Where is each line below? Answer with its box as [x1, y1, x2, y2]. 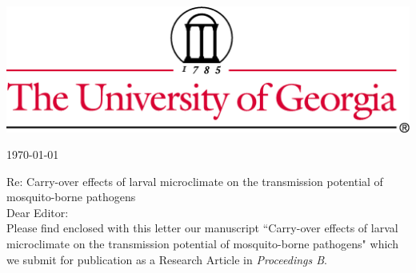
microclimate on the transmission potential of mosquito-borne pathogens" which [6, 235, 398, 252]
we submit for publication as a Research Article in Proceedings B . [6, 251, 327, 267]
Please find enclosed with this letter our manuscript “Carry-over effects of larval [6, 220, 398, 236]
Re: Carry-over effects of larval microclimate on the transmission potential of [6, 172, 383, 189]
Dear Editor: [6, 204, 69, 220]
